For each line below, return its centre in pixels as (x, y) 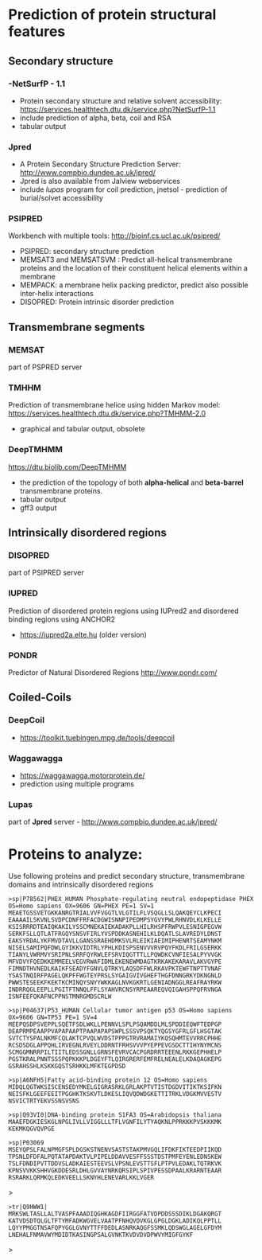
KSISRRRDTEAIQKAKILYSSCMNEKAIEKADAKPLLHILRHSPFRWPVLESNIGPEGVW (115, 927)
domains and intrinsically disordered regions (81, 884)
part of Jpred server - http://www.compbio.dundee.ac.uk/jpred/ (113, 822)
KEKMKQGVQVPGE (32, 1129)
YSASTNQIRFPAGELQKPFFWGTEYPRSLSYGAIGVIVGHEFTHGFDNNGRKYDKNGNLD (115, 976)
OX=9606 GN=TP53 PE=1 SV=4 (53, 1018)
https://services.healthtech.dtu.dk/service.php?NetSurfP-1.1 (118, 109)
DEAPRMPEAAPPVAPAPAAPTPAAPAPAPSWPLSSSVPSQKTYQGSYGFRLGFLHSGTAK (115, 1032)
